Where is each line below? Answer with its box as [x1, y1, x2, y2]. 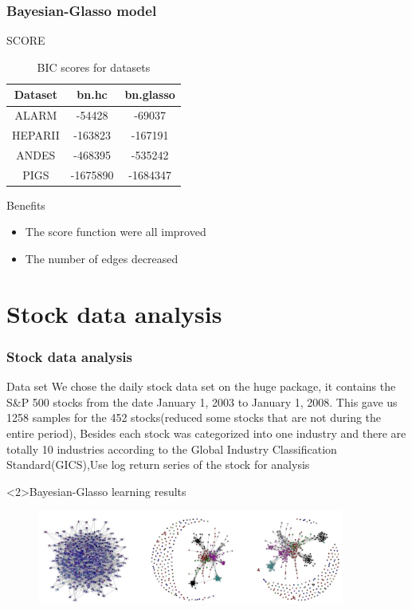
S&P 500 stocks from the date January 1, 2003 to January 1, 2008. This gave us [6, 393, 398, 410]
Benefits [6, 196, 45, 213]
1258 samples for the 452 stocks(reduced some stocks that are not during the [6, 409, 382, 426]
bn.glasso [124, 86, 175, 103]
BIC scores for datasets [37, 58, 151, 75]
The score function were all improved [25, 223, 206, 240]
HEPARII [12, 127, 60, 144]
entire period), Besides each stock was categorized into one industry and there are [6, 425, 406, 442]
